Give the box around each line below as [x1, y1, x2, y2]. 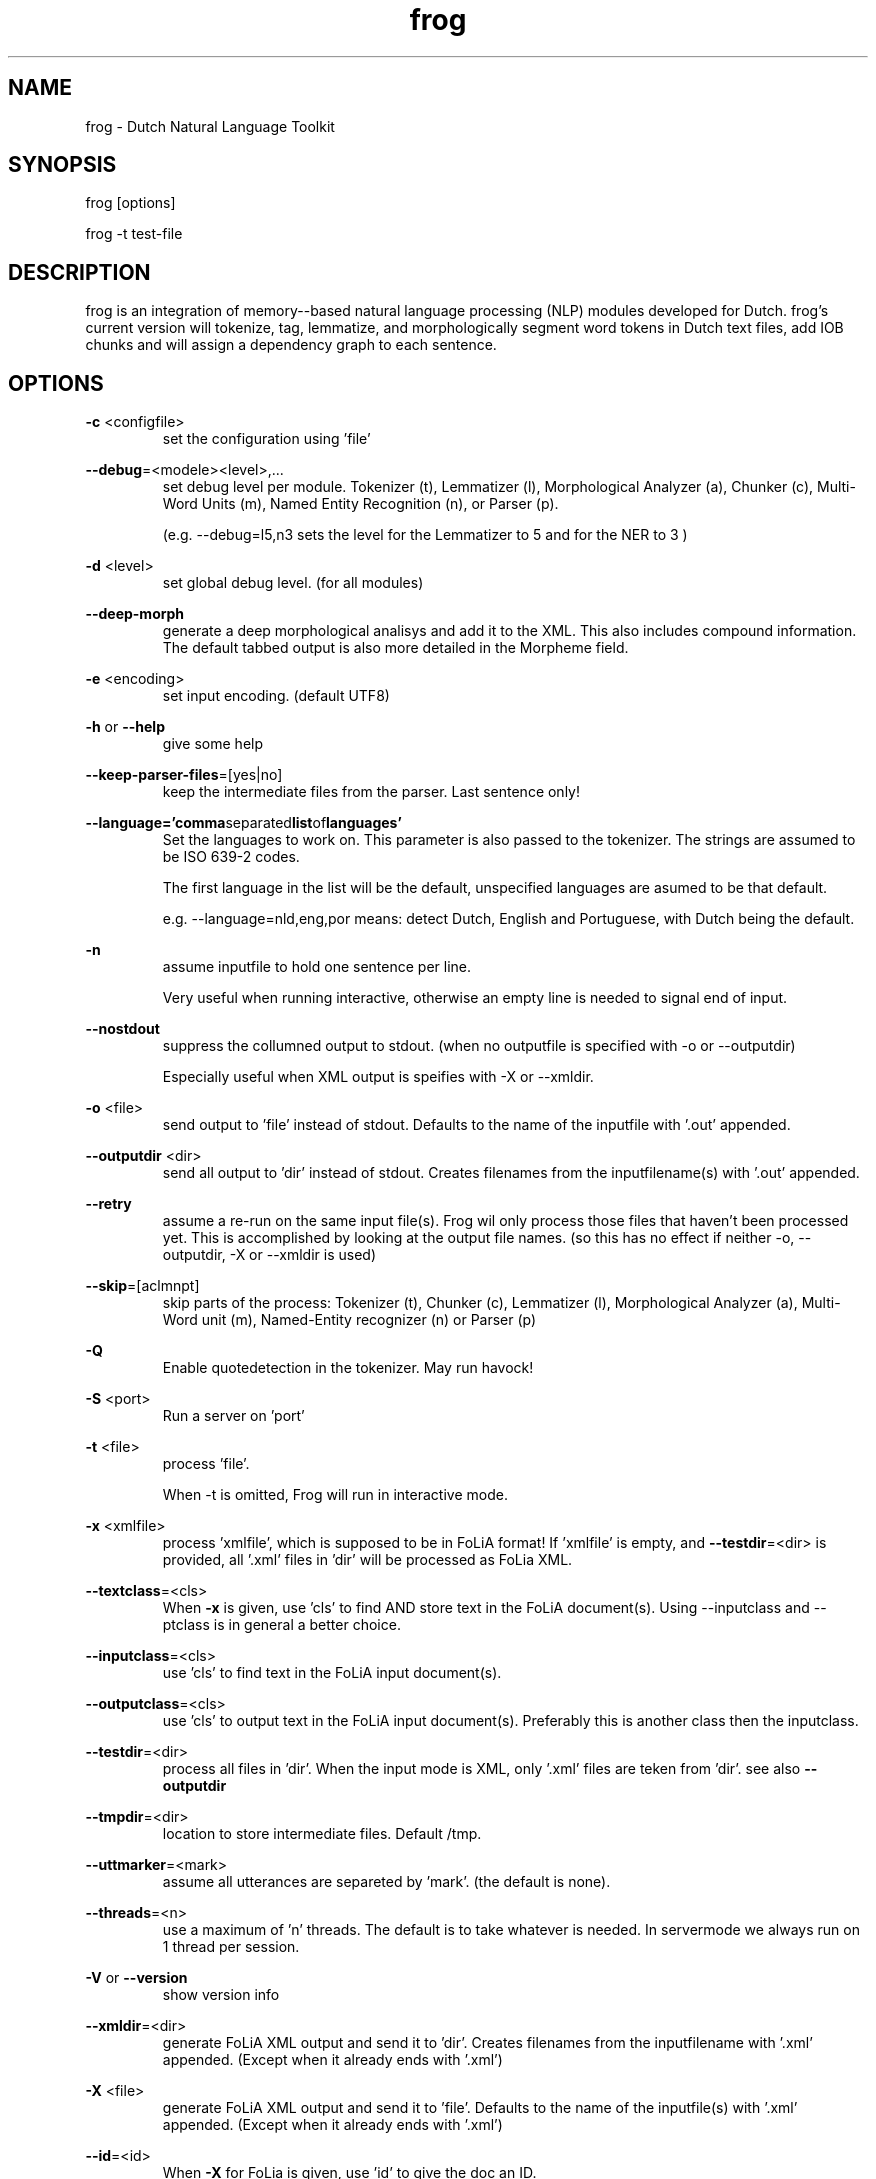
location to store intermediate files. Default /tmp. [162, 1825, 482, 1843]
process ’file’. [162, 1455, 250, 1473]
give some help [162, 735, 264, 753]
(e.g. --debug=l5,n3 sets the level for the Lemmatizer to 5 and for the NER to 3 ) [162, 526, 688, 544]
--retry [85, 1195, 132, 1213]
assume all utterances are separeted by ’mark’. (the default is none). [162, 1873, 611, 1891]
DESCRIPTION [8, 259, 151, 285]
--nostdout [85, 1020, 160, 1038]
